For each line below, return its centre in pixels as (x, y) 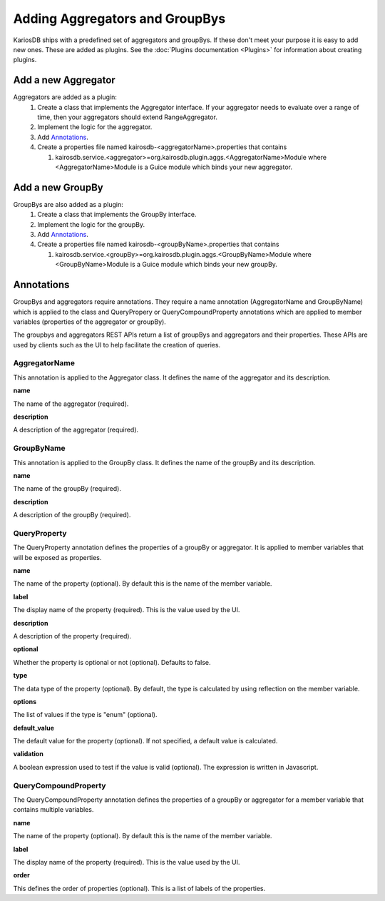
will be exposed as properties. (57, 557)
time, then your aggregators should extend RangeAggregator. (127, 117)
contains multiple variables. (53, 810)
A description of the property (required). (72, 636)
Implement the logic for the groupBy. (91, 224)
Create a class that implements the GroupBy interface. (117, 215)
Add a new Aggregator (64, 80)
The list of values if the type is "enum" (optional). (85, 715)
